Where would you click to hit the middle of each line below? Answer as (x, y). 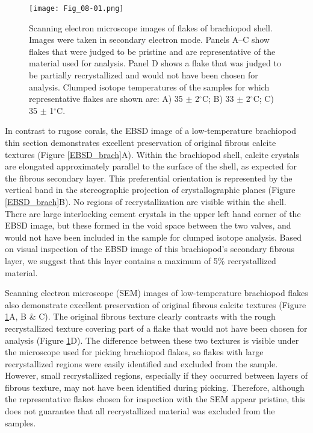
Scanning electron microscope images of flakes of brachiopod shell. (151, 27)
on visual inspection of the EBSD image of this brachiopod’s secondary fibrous (150, 249)
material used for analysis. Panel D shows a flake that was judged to (155, 63)
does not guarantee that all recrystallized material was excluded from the (140, 411)
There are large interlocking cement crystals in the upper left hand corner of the (153, 213)
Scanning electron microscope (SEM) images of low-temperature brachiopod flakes (156, 293)
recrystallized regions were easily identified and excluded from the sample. (141, 363)
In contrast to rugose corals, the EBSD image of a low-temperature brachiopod (151, 131)
